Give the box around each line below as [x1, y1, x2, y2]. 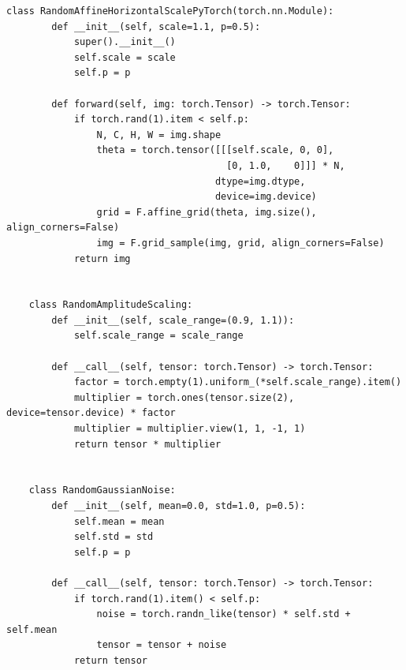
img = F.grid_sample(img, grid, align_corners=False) [96, 237, 385, 249]
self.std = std [73, 531, 154, 543]
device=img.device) [214, 191, 317, 203]
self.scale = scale [73, 51, 176, 63]
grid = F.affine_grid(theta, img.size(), [96, 206, 317, 218]
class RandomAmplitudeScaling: [28, 299, 193, 311]
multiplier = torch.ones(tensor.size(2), [73, 391, 295, 403]
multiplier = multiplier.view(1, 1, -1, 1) [73, 423, 306, 435]
